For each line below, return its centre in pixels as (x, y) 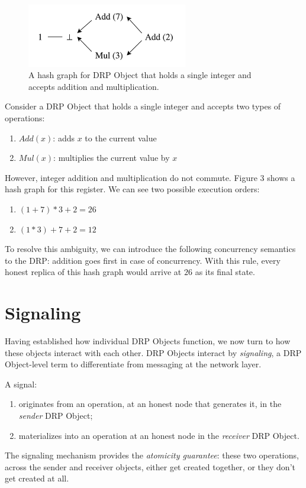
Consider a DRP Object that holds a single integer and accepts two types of (143, 106)
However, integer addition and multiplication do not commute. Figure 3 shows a (150, 177)
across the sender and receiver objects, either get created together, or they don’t (150, 466)
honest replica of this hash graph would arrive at (93, 272)
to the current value (121, 138)
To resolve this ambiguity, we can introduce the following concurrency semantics (150, 249)
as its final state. (225, 272)
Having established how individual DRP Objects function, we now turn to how (148, 341)
